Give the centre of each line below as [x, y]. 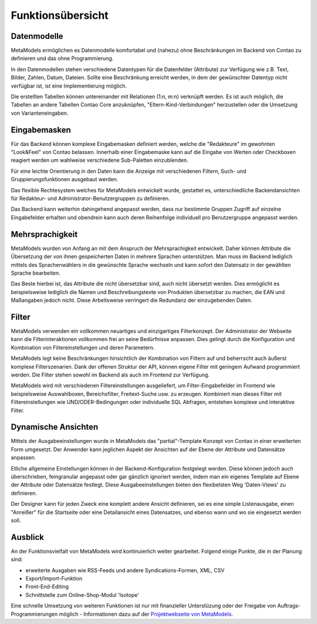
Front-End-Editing [47, 587]
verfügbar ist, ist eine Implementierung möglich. [69, 86]
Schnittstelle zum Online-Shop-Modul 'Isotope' [82, 595]
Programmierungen [34, 614]
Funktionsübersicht [60, 15]
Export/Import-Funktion [54, 578]
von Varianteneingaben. [40, 113]
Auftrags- [289, 606]
